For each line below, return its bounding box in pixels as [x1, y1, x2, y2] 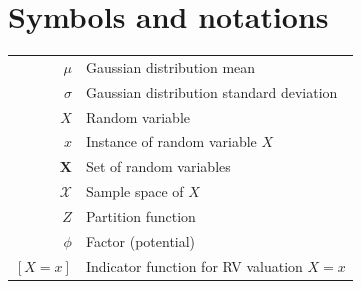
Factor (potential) [85, 230, 196, 251]
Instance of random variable [85, 131, 257, 152]
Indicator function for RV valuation [85, 255, 303, 276]
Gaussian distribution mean [85, 56, 256, 77]
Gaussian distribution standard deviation [85, 81, 338, 102]
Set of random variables [85, 156, 231, 177]
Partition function [85, 205, 196, 226]
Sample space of [85, 181, 184, 202]
